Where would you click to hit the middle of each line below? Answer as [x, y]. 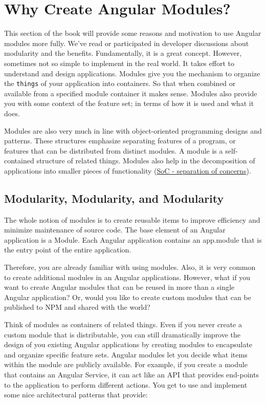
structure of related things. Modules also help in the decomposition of [146, 161]
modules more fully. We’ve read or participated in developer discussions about [127, 43]
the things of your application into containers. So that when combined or [120, 83]
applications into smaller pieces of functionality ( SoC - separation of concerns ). [128, 170]
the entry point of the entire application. [68, 250]
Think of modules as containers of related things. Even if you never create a [123, 324]
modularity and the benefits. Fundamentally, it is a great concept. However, [123, 53]
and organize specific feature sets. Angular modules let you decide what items [126, 354]
